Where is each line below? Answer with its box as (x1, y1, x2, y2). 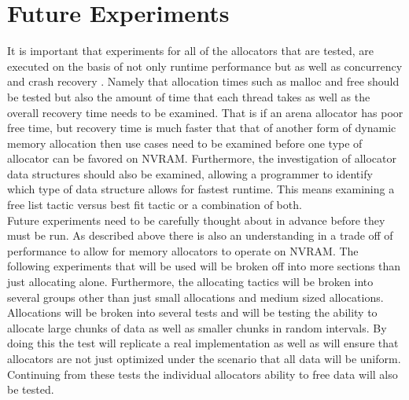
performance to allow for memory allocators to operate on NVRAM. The (7, 242, 359, 259)
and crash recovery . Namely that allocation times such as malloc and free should (7, 73, 400, 90)
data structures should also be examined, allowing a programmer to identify (7, 165, 373, 182)
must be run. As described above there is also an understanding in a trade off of (7, 227, 393, 244)
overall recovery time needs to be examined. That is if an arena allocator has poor (7, 104, 403, 120)
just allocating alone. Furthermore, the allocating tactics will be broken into (7, 273, 374, 290)
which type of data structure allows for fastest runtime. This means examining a (7, 181, 395, 197)
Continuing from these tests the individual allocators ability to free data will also (7, 365, 398, 382)
